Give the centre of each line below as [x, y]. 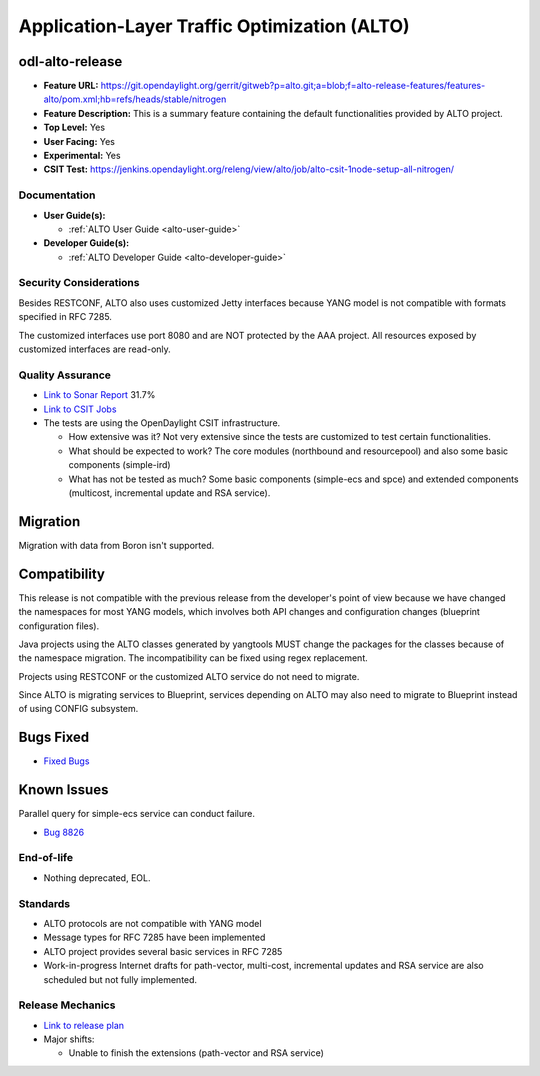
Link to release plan [84, 1025]
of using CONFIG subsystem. [78, 709]
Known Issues [63, 790]
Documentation [57, 195]
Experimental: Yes [82, 156]
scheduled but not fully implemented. [120, 979]
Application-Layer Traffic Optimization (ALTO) [214, 26]
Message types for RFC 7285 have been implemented [154, 937]
